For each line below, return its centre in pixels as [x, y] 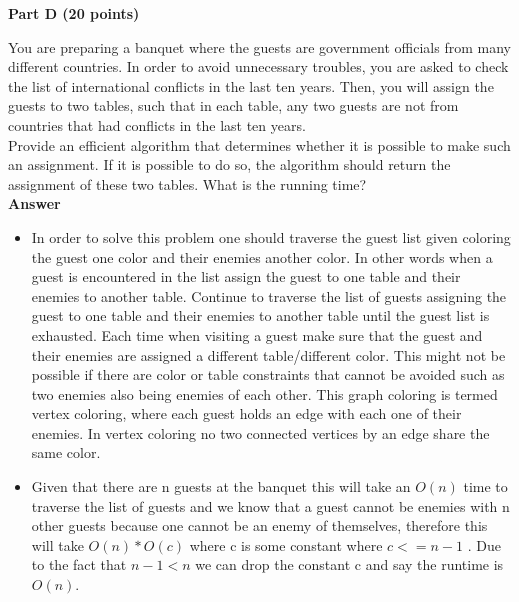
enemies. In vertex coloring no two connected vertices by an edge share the [260, 432]
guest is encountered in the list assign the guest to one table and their [246, 276]
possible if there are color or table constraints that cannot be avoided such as [268, 374]
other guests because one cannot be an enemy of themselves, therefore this [259, 525]
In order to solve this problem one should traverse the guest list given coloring [271, 236]
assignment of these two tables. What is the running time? [187, 183]
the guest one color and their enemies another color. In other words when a [262, 256]
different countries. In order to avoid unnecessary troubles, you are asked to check [258, 66]
